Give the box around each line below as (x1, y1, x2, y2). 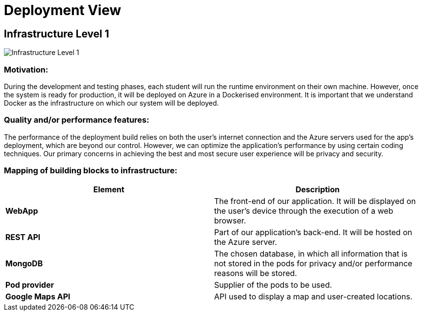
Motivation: (4, 64, 48, 74)
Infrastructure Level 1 (4, 27, 109, 40)
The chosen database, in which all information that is (214, 249, 408, 259)
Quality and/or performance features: (4, 115, 149, 125)
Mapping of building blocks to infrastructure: (4, 166, 178, 176)
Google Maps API (5, 292, 71, 302)
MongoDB (5, 259, 43, 269)
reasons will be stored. (214, 268, 297, 278)
